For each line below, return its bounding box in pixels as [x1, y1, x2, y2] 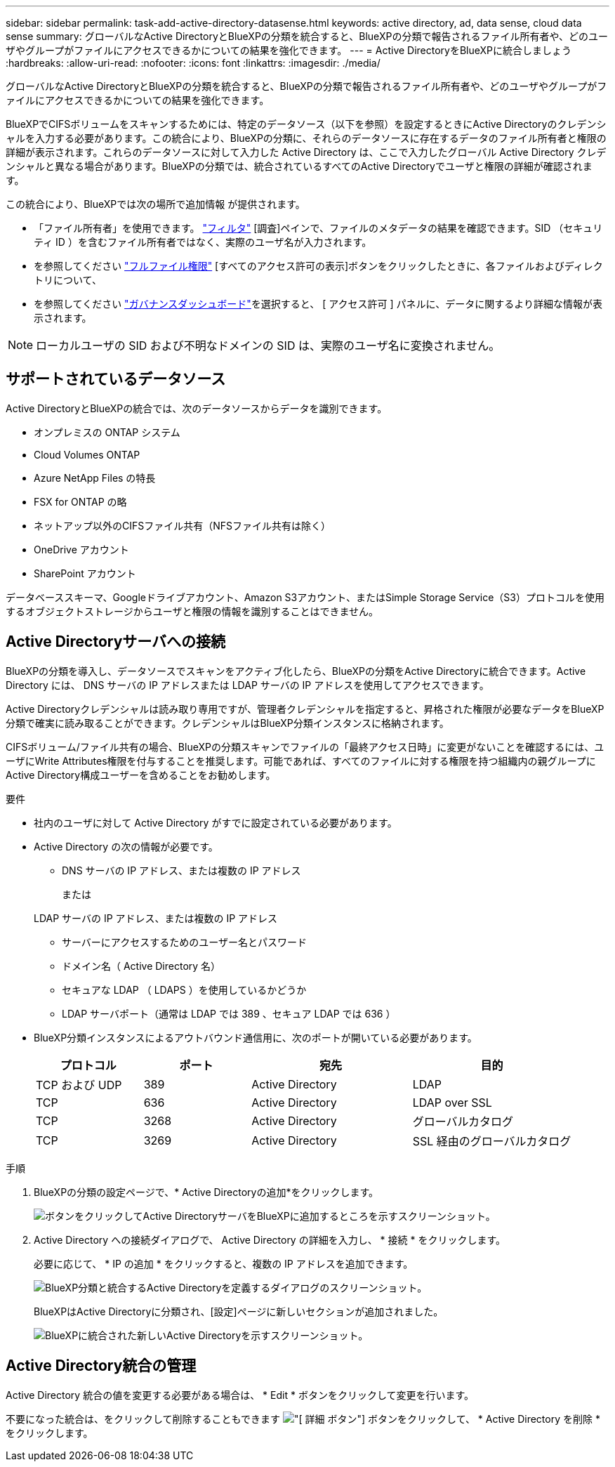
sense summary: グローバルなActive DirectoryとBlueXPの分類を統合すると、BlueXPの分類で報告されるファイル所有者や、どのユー [6, 30, 608, 42]
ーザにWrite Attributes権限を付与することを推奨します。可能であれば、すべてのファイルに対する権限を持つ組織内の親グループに [6, 754, 596, 767]
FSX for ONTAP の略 [34, 495, 127, 508]
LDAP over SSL [412, 1095, 492, 1110]
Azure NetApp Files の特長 [34, 471, 156, 484]
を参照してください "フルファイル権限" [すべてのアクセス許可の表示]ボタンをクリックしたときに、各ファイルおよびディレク [34, 260, 603, 272]
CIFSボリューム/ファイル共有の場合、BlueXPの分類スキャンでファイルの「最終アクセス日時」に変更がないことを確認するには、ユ [6, 740, 604, 753]
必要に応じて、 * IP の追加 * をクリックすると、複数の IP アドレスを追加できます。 [34, 1257, 414, 1270]
